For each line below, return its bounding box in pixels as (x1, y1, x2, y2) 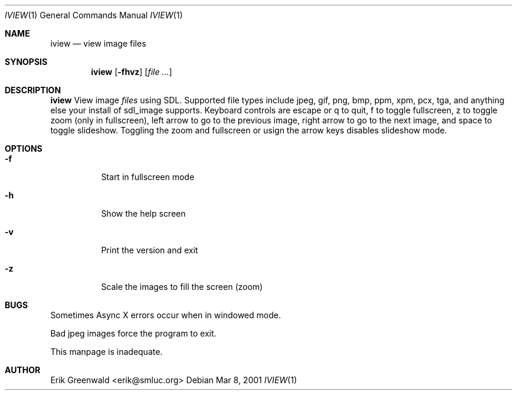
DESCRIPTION (5, 85, 61, 95)
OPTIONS (5, 143, 42, 154)
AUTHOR (5, 365, 41, 375)
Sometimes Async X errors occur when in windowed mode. (50, 310, 281, 320)
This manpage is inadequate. (50, 347, 163, 357)
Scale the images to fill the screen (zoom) (101, 282, 263, 292)
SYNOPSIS (5, 57, 48, 67)
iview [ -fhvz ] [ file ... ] (91, 67, 172, 77)
